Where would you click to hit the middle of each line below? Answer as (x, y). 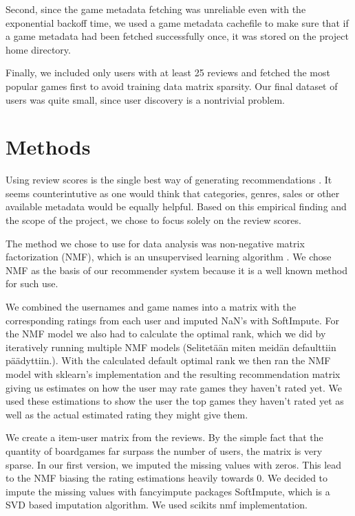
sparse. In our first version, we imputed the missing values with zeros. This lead (174, 464)
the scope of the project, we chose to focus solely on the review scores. (153, 220)
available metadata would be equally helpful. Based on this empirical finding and (176, 206)
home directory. (38, 49)
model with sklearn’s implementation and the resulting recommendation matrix (173, 374)
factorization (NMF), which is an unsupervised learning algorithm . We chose (169, 257)
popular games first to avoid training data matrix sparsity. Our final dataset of (172, 86)
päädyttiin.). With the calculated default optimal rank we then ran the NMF (168, 360)
